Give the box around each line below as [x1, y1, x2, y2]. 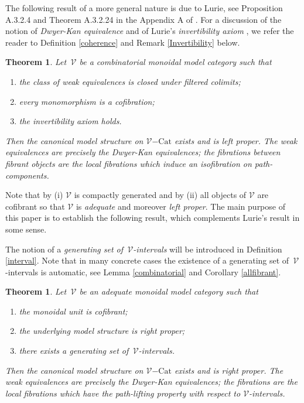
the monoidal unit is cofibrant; [19, 305, 128, 317]
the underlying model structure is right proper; [19, 325, 185, 337]
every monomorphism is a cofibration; [19, 95, 155, 107]
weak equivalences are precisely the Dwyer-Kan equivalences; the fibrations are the [5, 375, 298, 388]
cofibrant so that [5, 200, 65, 212]
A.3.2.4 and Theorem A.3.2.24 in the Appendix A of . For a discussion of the [5, 13, 282, 25]
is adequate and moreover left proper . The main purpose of [76, 200, 285, 212]
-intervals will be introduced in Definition [133, 243, 282, 255]
